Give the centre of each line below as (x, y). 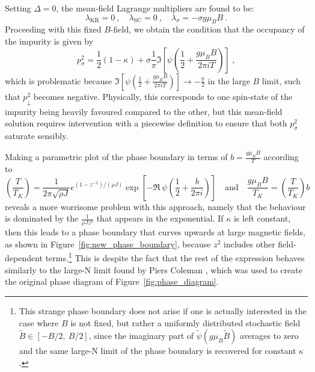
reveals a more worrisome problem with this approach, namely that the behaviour (155, 206)
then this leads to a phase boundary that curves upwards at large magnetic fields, (155, 232)
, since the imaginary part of (141, 336)
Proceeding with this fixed (53, 29)
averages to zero (269, 336)
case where (39, 322)
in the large (229, 80)
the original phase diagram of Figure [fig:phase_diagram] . (112, 281)
